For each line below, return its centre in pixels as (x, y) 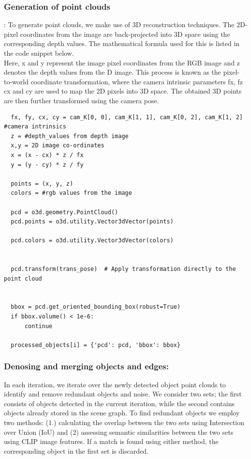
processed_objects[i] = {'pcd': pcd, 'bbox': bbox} (96, 345)
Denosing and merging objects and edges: (86, 366)
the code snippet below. (39, 53)
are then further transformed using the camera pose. (81, 100)
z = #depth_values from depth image (70, 136)
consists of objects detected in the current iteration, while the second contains (119, 403)
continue (38, 326)
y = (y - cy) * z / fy (47, 165)
